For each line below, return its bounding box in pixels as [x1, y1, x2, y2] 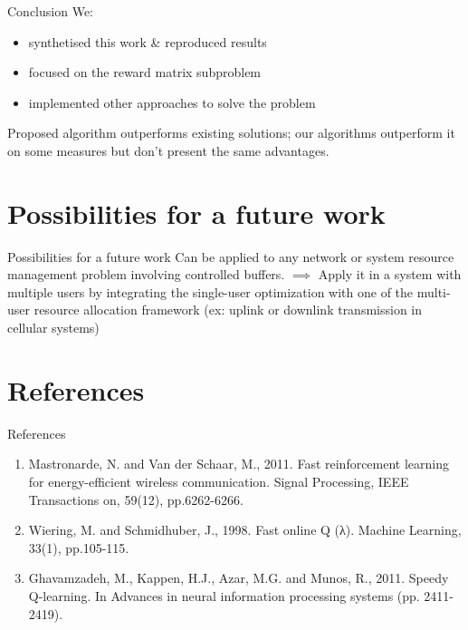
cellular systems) [7, 318, 100, 337]
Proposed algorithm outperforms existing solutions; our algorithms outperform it [7, 123, 455, 142]
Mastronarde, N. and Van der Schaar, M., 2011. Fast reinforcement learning [28, 454, 450, 473]
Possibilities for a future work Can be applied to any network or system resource [7, 247, 454, 266]
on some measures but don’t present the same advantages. [7, 141, 330, 160]
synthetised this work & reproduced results [28, 32, 267, 51]
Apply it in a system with [318, 265, 462, 284]
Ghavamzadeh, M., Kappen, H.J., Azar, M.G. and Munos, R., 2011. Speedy [28, 568, 449, 587]
